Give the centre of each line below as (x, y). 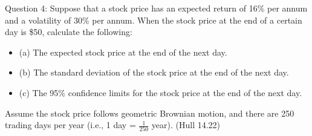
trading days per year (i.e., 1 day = (70, 125)
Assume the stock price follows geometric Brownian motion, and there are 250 (150, 113)
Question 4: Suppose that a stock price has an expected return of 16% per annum (156, 8)
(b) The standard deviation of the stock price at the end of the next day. (154, 72)
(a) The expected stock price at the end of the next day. (123, 52)
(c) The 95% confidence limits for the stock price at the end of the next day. (161, 92)
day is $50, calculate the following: (69, 32)
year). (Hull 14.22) (186, 125)
